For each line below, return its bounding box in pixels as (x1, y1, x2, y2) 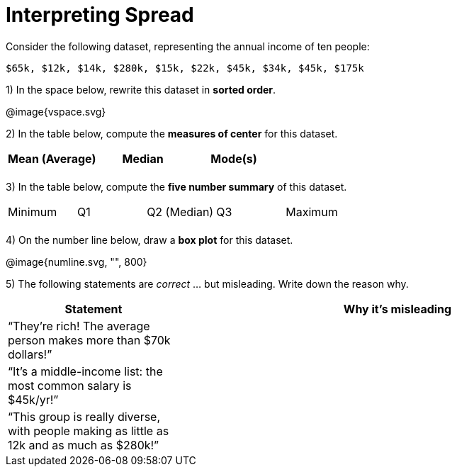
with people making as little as (8, 423, 169, 438)
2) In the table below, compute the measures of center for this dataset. (6, 127, 338, 140)
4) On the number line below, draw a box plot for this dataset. (6, 233, 293, 246)
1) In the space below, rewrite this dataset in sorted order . (6, 83, 276, 96)
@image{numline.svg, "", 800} (6, 255, 147, 268)
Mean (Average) (8, 151, 96, 166)
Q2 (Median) (147, 204, 214, 219)
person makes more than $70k (8, 332, 171, 347)
